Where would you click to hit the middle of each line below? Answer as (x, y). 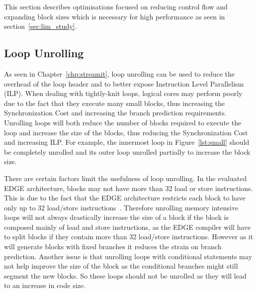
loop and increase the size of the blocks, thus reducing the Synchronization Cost (126, 132)
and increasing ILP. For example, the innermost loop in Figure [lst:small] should (127, 142)
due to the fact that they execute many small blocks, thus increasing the (115, 103)
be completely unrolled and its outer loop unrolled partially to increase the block (127, 151)
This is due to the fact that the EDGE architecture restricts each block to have (125, 198)
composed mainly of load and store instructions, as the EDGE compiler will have (128, 227)
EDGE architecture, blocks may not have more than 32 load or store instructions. (128, 188)
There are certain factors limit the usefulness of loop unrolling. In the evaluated (126, 178)
